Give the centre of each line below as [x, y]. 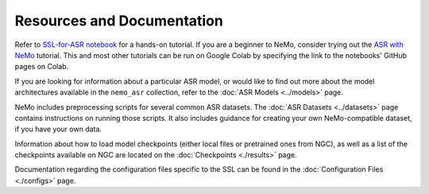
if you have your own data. [58, 129]
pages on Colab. [42, 67]
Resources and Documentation [119, 21]
